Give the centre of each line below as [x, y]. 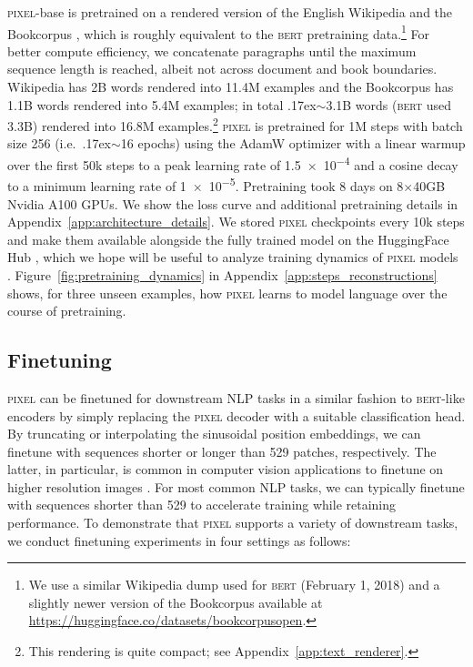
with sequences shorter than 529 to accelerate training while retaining [202, 505]
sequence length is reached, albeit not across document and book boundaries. [222, 69]
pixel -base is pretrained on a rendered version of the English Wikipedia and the [230, 12]
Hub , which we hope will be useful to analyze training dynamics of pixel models [233, 257]
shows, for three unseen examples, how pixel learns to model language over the [227, 293]
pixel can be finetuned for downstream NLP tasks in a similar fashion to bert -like [236, 397]
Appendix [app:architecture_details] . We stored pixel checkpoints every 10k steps [236, 222]
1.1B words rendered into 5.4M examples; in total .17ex [162, 104]
